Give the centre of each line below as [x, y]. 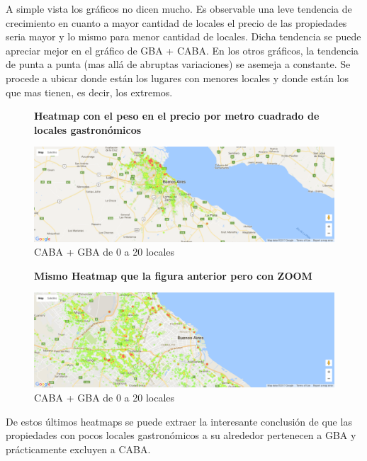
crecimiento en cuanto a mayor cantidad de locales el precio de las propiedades [176, 22]
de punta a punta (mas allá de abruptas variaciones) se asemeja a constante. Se [178, 64]
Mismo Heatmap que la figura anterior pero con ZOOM [173, 275]
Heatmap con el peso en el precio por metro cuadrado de [177, 116]
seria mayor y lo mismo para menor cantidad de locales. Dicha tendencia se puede [183, 36]
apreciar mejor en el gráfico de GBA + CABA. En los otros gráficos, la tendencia [182, 50]
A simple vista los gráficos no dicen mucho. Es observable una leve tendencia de [179, 8]
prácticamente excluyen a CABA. [78, 449]
